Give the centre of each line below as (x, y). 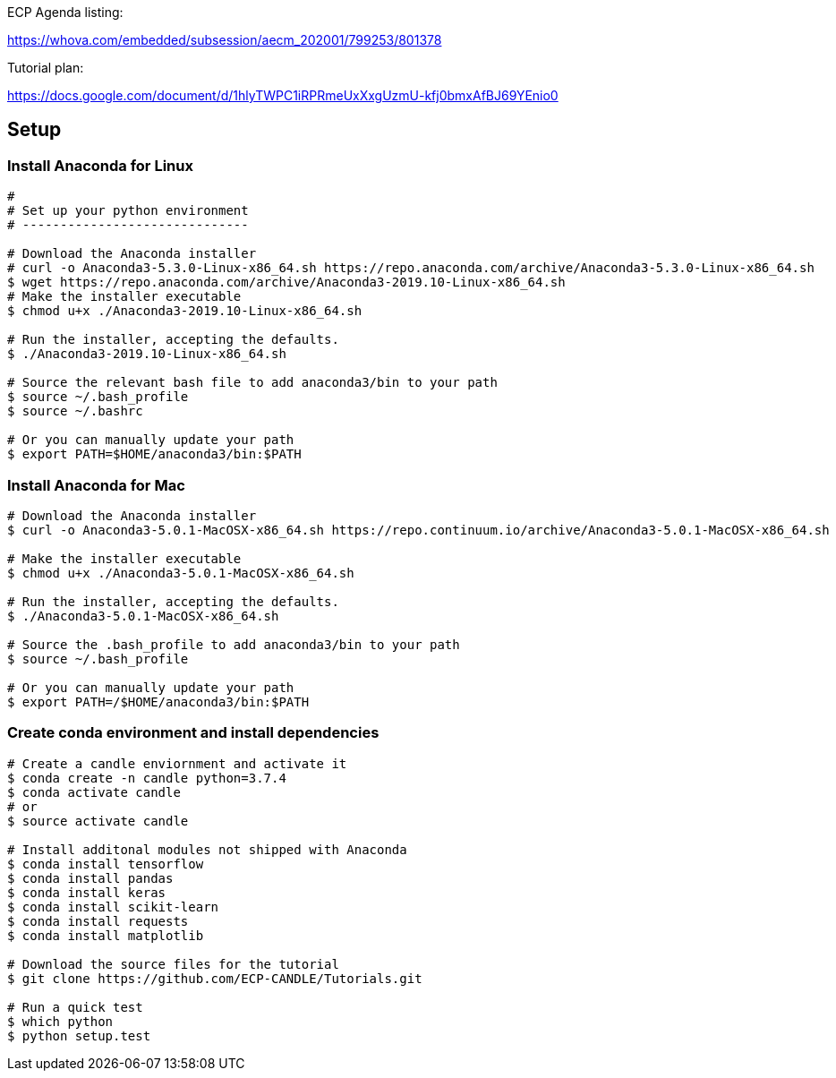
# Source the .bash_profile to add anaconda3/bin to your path (234, 644)
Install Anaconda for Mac (96, 485)
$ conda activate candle (94, 792)
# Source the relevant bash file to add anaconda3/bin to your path (252, 383)
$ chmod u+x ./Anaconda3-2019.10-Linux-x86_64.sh (185, 311)
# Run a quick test (75, 1007)
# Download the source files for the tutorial (173, 964)
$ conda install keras (87, 892)
